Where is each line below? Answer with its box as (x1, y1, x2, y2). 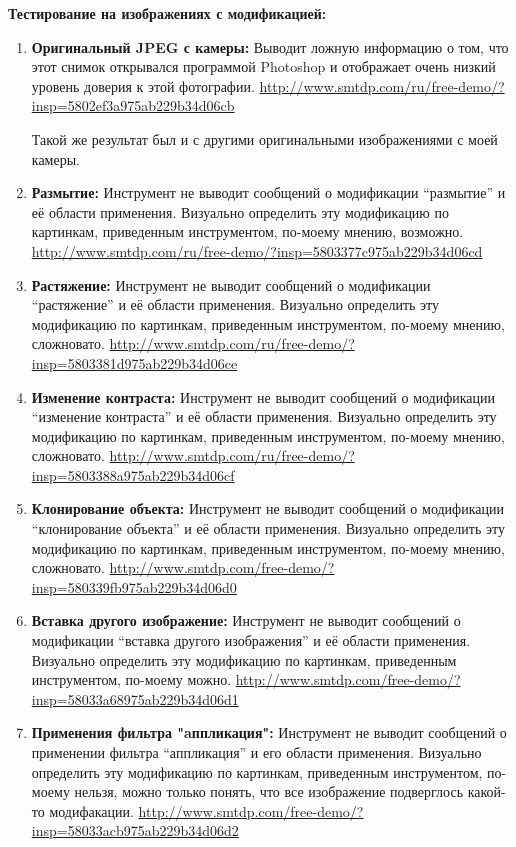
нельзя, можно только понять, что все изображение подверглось (74, 781, 464, 802)
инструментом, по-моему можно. (31, 669, 232, 690)
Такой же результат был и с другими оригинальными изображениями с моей (31, 128, 498, 149)
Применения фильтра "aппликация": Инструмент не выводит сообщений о (31, 722, 507, 743)
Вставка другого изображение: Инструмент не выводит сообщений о (31, 610, 461, 631)
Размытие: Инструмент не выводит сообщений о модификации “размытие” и (31, 182, 506, 203)
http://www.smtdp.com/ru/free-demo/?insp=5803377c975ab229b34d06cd (31, 240, 483, 261)
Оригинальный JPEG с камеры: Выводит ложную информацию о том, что (31, 36, 509, 57)
